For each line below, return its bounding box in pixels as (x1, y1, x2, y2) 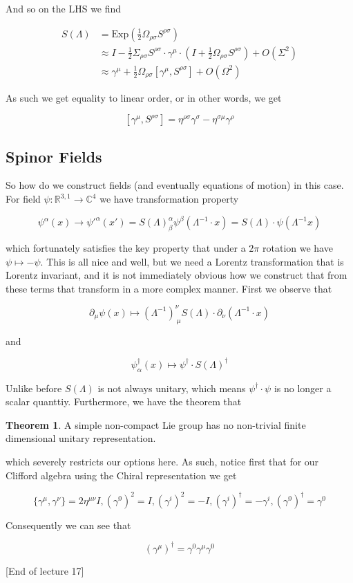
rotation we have (263, 240, 333, 255)
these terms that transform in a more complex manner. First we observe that (6, 281, 332, 295)
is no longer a (274, 380, 332, 395)
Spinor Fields (6, 145, 102, 167)
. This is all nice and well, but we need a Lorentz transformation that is (40, 254, 344, 268)
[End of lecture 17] (6, 563, 84, 577)
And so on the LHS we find (6, 1, 122, 15)
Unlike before (6, 380, 62, 395)
